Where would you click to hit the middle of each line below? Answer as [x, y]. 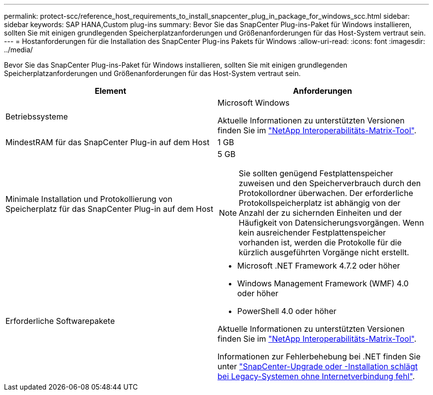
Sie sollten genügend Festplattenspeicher [316, 173]
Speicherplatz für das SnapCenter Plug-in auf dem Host [109, 209]
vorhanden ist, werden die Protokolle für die [320, 242]
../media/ [19, 50]
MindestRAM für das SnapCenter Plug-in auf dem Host [108, 142]
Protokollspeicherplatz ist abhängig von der [320, 203]
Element [110, 91]
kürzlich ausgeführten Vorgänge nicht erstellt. [324, 252]
